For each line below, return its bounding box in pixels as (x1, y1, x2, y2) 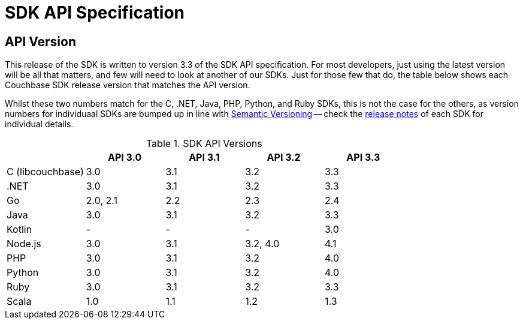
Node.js (7, 238, 41, 250)
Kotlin (7, 223, 32, 236)
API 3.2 (267, 151, 301, 164)
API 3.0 (107, 151, 142, 164)
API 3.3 (346, 151, 380, 164)
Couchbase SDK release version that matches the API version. (5, 80, 250, 91)
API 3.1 (189, 151, 220, 164)
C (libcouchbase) (7, 166, 84, 178)
